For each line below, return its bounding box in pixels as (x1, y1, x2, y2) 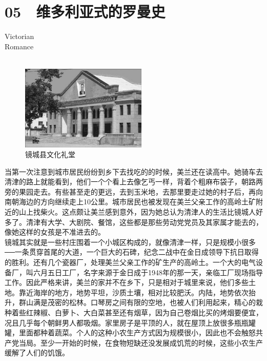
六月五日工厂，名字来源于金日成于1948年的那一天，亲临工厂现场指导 (33, 267, 263, 277)
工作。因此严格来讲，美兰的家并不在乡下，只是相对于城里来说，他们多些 (5, 277, 249, 288)
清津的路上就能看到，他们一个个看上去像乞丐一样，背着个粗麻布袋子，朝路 (5, 176, 256, 187)
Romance (5, 41, 34, 51)
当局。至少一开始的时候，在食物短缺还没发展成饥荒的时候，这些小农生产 (18, 337, 263, 348)
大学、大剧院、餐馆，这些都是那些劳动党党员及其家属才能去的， (47, 216, 263, 227)
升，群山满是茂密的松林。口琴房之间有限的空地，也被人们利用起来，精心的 (5, 297, 256, 308)
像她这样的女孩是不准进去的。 (5, 226, 105, 237)
